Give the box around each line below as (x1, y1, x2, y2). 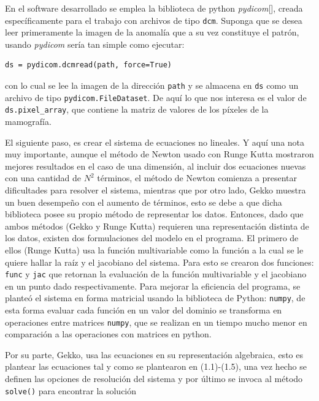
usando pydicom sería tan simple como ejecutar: (5, 37, 185, 50)
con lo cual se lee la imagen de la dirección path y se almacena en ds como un (5, 79, 299, 92)
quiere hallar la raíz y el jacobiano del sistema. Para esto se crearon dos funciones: (5, 255, 314, 268)
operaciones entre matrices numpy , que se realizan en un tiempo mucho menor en (5, 315, 307, 328)
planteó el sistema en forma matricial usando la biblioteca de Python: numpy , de (5, 291, 306, 304)
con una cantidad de (5, 171, 82, 184)
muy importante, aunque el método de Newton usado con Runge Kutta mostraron (5, 148, 314, 160)
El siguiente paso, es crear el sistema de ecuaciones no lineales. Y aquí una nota (5, 135, 305, 148)
